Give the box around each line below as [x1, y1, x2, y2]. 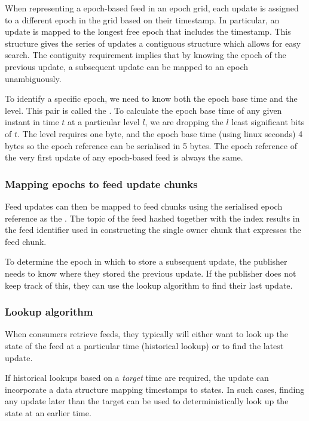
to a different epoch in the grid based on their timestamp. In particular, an [5, 13, 280, 26]
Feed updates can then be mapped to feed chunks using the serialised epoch [5, 199, 283, 212]
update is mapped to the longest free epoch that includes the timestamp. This [5, 25, 291, 38]
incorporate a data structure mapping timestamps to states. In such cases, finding [5, 383, 305, 395]
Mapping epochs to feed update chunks [5, 176, 198, 191]
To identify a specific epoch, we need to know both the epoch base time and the [5, 92, 298, 105]
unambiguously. [5, 72, 62, 84]
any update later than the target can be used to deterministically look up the [5, 395, 289, 407]
